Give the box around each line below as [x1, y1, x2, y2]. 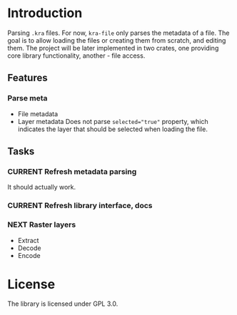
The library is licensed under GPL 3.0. [7, 299, 118, 308]
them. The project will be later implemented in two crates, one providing [7, 43, 219, 52]
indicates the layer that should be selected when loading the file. [17, 125, 208, 133]
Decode [17, 244, 41, 252]
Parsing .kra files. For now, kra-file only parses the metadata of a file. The [7, 29, 230, 37]
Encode [17, 251, 41, 259]
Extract [17, 236, 39, 244]
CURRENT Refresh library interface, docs [7, 201, 153, 211]
